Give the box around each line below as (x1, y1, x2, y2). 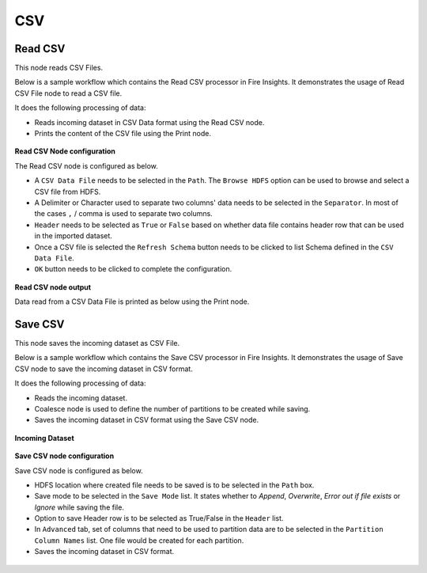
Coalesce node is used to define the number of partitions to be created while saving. (34, 404, 311, 413)
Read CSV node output (14, 282, 91, 292)
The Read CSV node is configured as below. (14, 161, 158, 170)
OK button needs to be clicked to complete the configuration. (34, 264, 232, 274)
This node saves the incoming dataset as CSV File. (14, 339, 180, 347)
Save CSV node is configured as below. (14, 465, 143, 475)
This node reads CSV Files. (14, 63, 103, 73)
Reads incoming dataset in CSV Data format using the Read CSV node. (34, 117, 265, 127)
